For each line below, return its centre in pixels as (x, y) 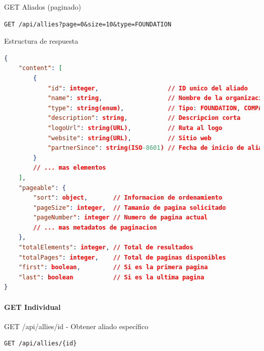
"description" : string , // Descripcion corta (144, 118)
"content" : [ (40, 68)
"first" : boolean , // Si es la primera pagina (113, 267)
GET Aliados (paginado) (43, 7)
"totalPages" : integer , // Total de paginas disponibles (122, 257)
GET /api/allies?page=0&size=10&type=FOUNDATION (88, 24)
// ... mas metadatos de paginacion (95, 227)
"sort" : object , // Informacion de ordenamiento (128, 198)
